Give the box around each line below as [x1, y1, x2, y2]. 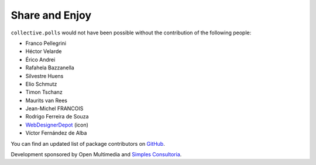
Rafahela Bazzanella [25, 64, 74, 71]
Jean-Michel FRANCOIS [25, 105, 84, 112]
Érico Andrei [25, 56, 56, 63]
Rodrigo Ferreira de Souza [25, 113, 89, 120]
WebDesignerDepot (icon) [25, 121, 89, 128]
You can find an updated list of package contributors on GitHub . [11, 140, 165, 147]
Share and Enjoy [11, 9, 92, 22]
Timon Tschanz [25, 89, 63, 96]
